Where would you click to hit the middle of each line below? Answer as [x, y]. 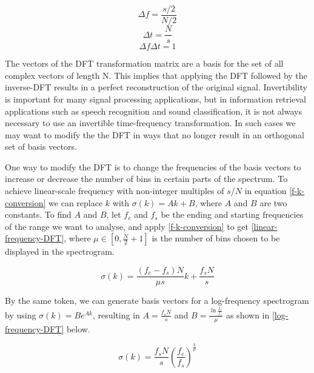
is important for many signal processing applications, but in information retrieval [155, 99]
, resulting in [116, 314]
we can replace [76, 202]
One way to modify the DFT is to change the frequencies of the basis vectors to [153, 166]
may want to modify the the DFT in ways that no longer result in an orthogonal [155, 134]
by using [21, 314]
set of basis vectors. [41, 146]
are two [273, 202]
